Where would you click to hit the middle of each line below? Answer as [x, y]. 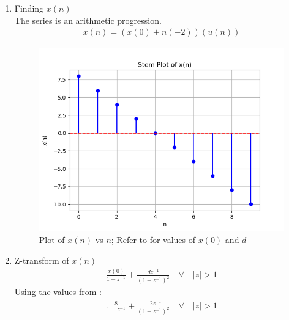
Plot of [52, 239]
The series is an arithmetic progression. [88, 20]
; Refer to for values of [153, 239]
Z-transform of [42, 260]
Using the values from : [58, 292]
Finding [29, 8]
